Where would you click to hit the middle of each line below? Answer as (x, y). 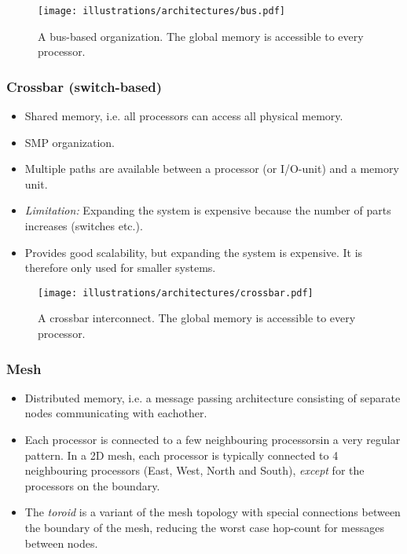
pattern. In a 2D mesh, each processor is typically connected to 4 (181, 455)
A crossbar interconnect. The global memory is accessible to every (197, 318)
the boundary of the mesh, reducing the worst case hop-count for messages (204, 528)
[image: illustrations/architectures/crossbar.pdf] (176, 293)
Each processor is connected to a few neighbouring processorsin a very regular (213, 440)
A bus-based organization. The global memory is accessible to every (201, 36)
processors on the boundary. (92, 485)
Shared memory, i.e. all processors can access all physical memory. (184, 116)
